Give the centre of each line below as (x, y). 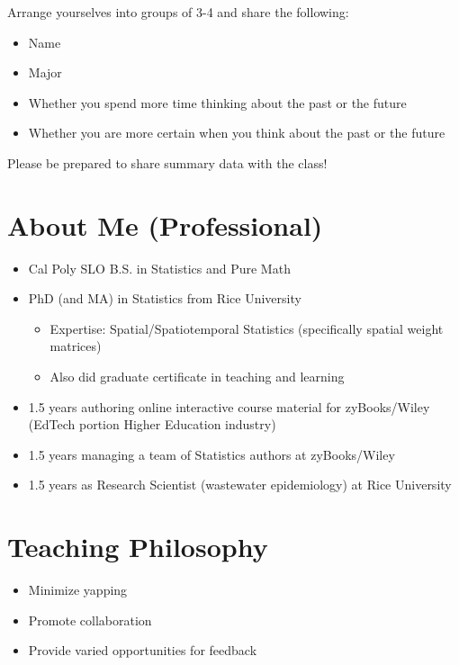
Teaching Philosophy (138, 547)
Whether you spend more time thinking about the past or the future (217, 102)
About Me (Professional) (165, 225)
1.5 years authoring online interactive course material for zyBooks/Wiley (229, 406)
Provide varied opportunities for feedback (143, 650)
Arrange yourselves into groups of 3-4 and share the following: (178, 12)
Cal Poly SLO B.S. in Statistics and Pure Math (159, 268)
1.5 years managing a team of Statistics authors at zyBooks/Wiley (211, 454)
